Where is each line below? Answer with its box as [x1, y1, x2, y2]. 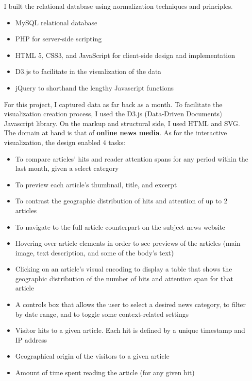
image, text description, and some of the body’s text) [15, 247, 174, 257]
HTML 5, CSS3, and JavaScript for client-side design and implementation [15, 50, 235, 60]
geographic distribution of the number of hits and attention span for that [15, 273, 233, 283]
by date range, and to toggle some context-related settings [15, 308, 189, 319]
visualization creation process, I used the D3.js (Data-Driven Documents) [4, 109, 222, 119]
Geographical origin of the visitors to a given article [15, 351, 169, 361]
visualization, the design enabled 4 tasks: [4, 137, 125, 147]
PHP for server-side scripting [15, 34, 102, 44]
